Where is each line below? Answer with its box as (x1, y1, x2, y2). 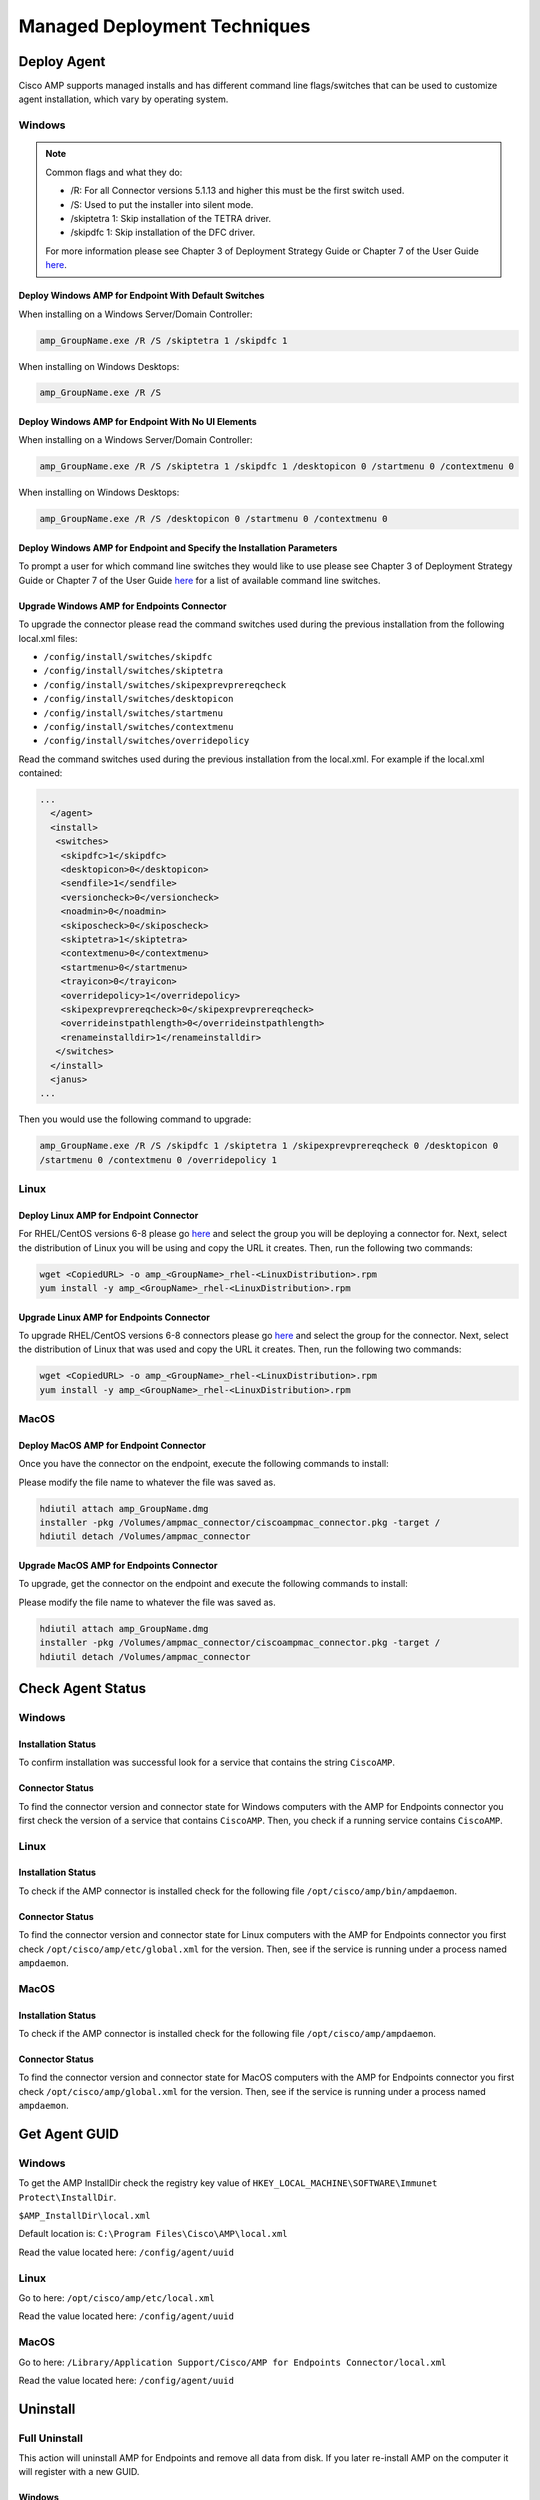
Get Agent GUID (18, 2125, 119, 2142)
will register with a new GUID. (18, 2466, 140, 2478)
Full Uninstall (18, 2431, 84, 2445)
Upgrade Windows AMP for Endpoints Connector (18, 600, 227, 612)
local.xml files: (18, 632, 78, 644)
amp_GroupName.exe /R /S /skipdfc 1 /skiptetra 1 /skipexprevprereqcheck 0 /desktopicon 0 (39, 1140, 499, 1152)
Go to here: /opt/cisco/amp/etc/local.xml (18, 2292, 215, 2304)
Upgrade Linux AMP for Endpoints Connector (18, 1311, 210, 1323)
